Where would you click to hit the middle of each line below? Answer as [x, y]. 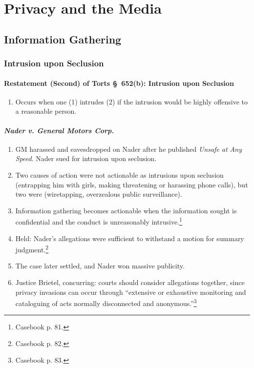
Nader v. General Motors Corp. [59, 130]
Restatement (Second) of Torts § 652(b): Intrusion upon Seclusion [119, 83]
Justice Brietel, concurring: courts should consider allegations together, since [130, 282]
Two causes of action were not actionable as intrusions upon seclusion [119, 174]
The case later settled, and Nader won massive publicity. [100, 266]
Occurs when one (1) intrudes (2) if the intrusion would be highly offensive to [132, 101]
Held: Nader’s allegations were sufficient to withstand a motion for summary [130, 238]
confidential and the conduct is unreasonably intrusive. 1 [99, 221]
